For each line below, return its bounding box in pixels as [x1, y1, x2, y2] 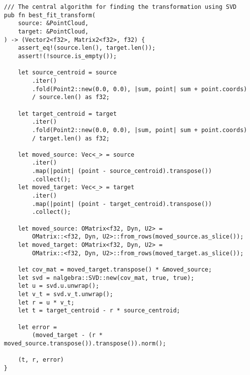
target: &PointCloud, [18, 28, 89, 35]
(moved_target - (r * [32, 332, 103, 339]
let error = [18, 323, 57, 331]
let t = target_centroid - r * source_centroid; [18, 307, 180, 314]
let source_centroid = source [18, 69, 117, 76]
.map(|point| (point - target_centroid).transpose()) [32, 200, 212, 207]
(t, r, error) [18, 356, 64, 364]
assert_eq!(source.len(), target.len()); [18, 44, 156, 52]
